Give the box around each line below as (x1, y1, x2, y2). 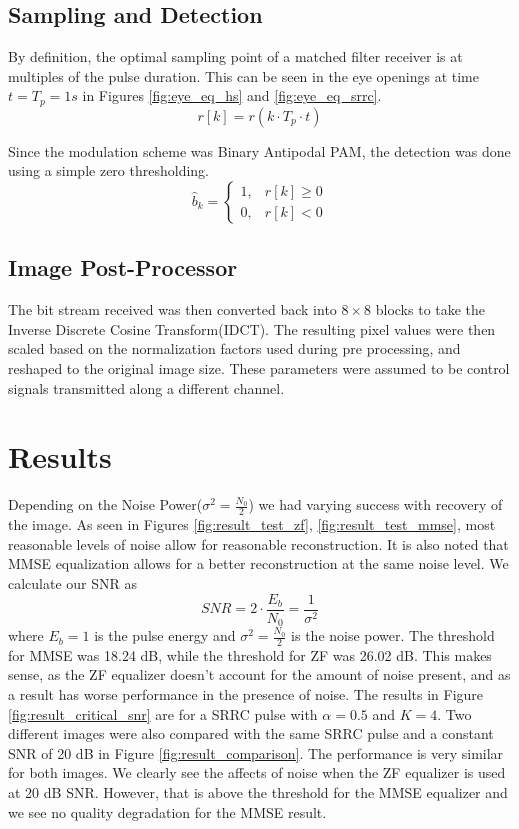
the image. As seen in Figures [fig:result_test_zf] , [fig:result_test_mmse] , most (8, 514, 496, 535)
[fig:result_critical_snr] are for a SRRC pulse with (8, 703, 318, 724)
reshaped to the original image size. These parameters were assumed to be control (8, 358, 510, 379)
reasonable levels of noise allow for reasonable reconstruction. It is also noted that (8, 533, 509, 554)
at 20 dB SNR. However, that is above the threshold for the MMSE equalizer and (8, 782, 508, 803)
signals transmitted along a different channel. (8, 377, 285, 398)
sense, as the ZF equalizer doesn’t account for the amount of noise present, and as (8, 664, 511, 685)
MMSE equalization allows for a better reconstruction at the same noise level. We (8, 553, 509, 574)
